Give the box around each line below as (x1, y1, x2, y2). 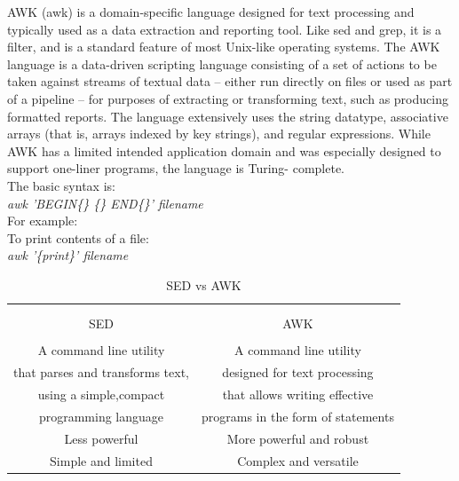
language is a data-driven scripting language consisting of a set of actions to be (7, 54, 437, 73)
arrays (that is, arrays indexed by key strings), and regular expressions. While (7, 124, 431, 143)
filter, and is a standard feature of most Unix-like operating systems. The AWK (7, 37, 440, 56)
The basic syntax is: (7, 176, 115, 194)
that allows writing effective (222, 385, 374, 404)
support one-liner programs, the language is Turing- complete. (7, 159, 345, 177)
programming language (38, 406, 164, 425)
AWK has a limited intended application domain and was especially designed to (7, 141, 441, 160)
